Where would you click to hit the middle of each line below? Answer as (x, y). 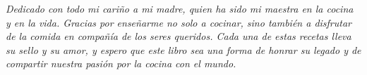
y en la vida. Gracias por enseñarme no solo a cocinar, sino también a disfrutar (179, 22)
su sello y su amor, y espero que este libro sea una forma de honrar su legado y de (183, 49)
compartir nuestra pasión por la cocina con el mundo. (121, 63)
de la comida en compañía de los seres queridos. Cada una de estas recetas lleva (179, 36)
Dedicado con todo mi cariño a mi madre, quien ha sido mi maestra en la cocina (180, 8)
